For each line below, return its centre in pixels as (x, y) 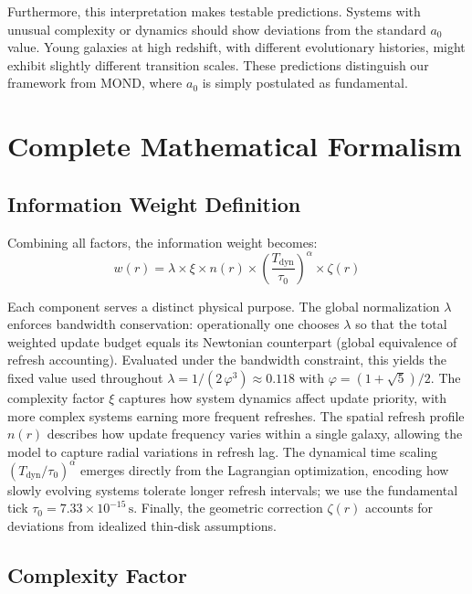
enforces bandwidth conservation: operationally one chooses (173, 324)
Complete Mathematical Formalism (235, 146)
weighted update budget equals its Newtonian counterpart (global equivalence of (232, 341)
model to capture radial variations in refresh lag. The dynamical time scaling (222, 451)
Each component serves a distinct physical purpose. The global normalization (224, 306)
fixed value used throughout (85, 378)
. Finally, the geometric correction (228, 508)
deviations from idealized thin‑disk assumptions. (142, 526)
